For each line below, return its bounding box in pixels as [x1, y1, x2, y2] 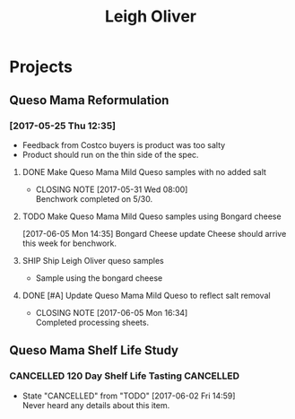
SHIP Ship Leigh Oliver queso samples [22, 255, 164, 266]
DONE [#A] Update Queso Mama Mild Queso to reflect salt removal [22, 290, 271, 301]
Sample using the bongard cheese [35, 272, 163, 284]
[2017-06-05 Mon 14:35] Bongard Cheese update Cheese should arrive [22, 228, 287, 239]
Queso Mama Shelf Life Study [9, 343, 179, 358]
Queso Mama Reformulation [9, 92, 169, 108]
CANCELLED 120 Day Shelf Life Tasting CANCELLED [9, 370, 240, 382]
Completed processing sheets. [35, 317, 150, 327]
